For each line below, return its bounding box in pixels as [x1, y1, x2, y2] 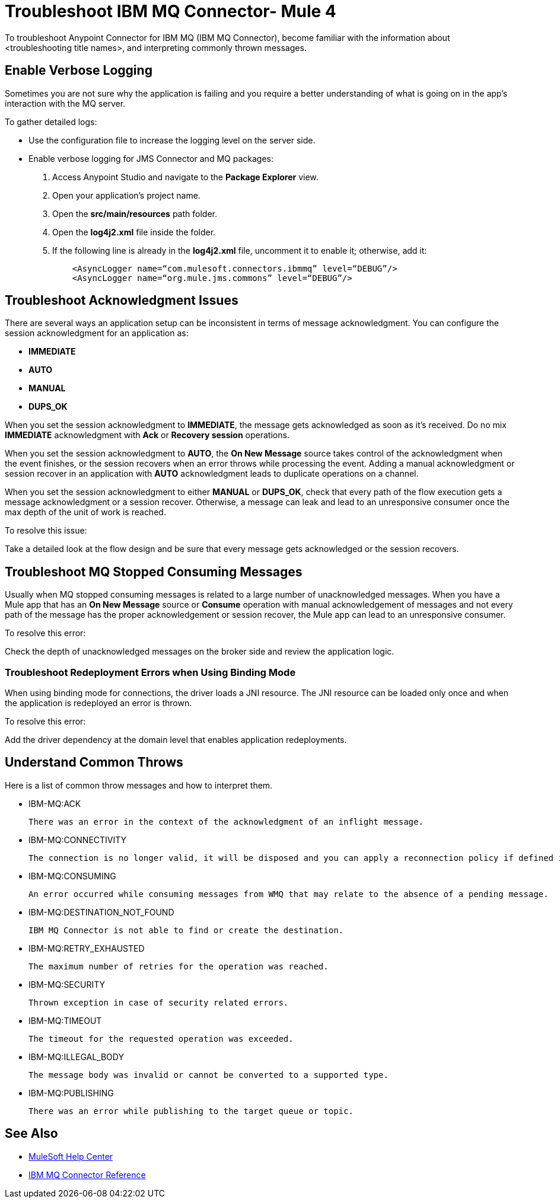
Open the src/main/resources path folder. [52, 208, 217, 219]
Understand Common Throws [5, 755, 183, 770]
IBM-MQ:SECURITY [28, 979, 106, 990]
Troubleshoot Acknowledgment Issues [5, 293, 238, 308]
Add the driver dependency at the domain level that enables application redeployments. [5, 735, 347, 745]
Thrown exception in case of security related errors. [28, 997, 289, 1007]
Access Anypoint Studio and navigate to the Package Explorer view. [52, 171, 319, 182]
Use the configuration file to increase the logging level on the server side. [28, 135, 316, 145]
